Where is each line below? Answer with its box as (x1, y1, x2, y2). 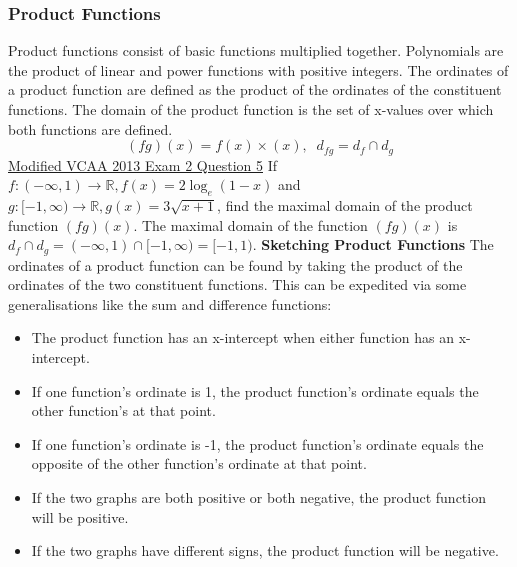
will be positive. (31, 506, 129, 527)
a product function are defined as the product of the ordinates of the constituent (8, 79, 502, 100)
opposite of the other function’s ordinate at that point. (31, 453, 367, 474)
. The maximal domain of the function (133, 214, 368, 235)
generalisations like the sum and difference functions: (8, 293, 332, 314)
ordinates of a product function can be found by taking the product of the (8, 254, 463, 275)
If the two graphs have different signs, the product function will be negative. (31, 540, 499, 561)
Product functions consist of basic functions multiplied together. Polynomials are (8, 40, 504, 61)
